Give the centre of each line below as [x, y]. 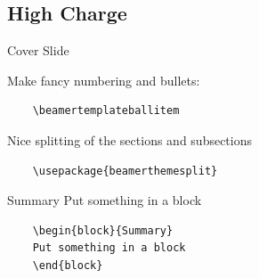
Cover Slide [38, 50]
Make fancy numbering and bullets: [104, 80]
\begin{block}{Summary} [103, 230]
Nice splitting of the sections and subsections [130, 139]
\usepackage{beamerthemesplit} [125, 171]
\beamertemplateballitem [106, 111]
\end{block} [68, 265]
